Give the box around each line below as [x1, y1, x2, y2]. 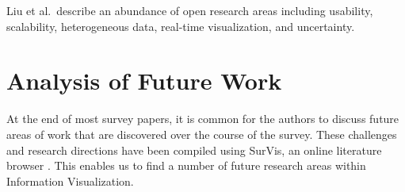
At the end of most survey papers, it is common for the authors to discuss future [6, 110, 399, 127]
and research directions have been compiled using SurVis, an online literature [6, 141, 382, 158]
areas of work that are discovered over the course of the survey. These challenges [6, 125, 397, 142]
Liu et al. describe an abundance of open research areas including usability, [6, 2, 373, 18]
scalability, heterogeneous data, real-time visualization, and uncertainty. [6, 17, 355, 34]
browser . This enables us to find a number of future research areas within [6, 157, 366, 174]
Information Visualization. [6, 172, 134, 189]
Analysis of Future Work [6, 64, 282, 97]
